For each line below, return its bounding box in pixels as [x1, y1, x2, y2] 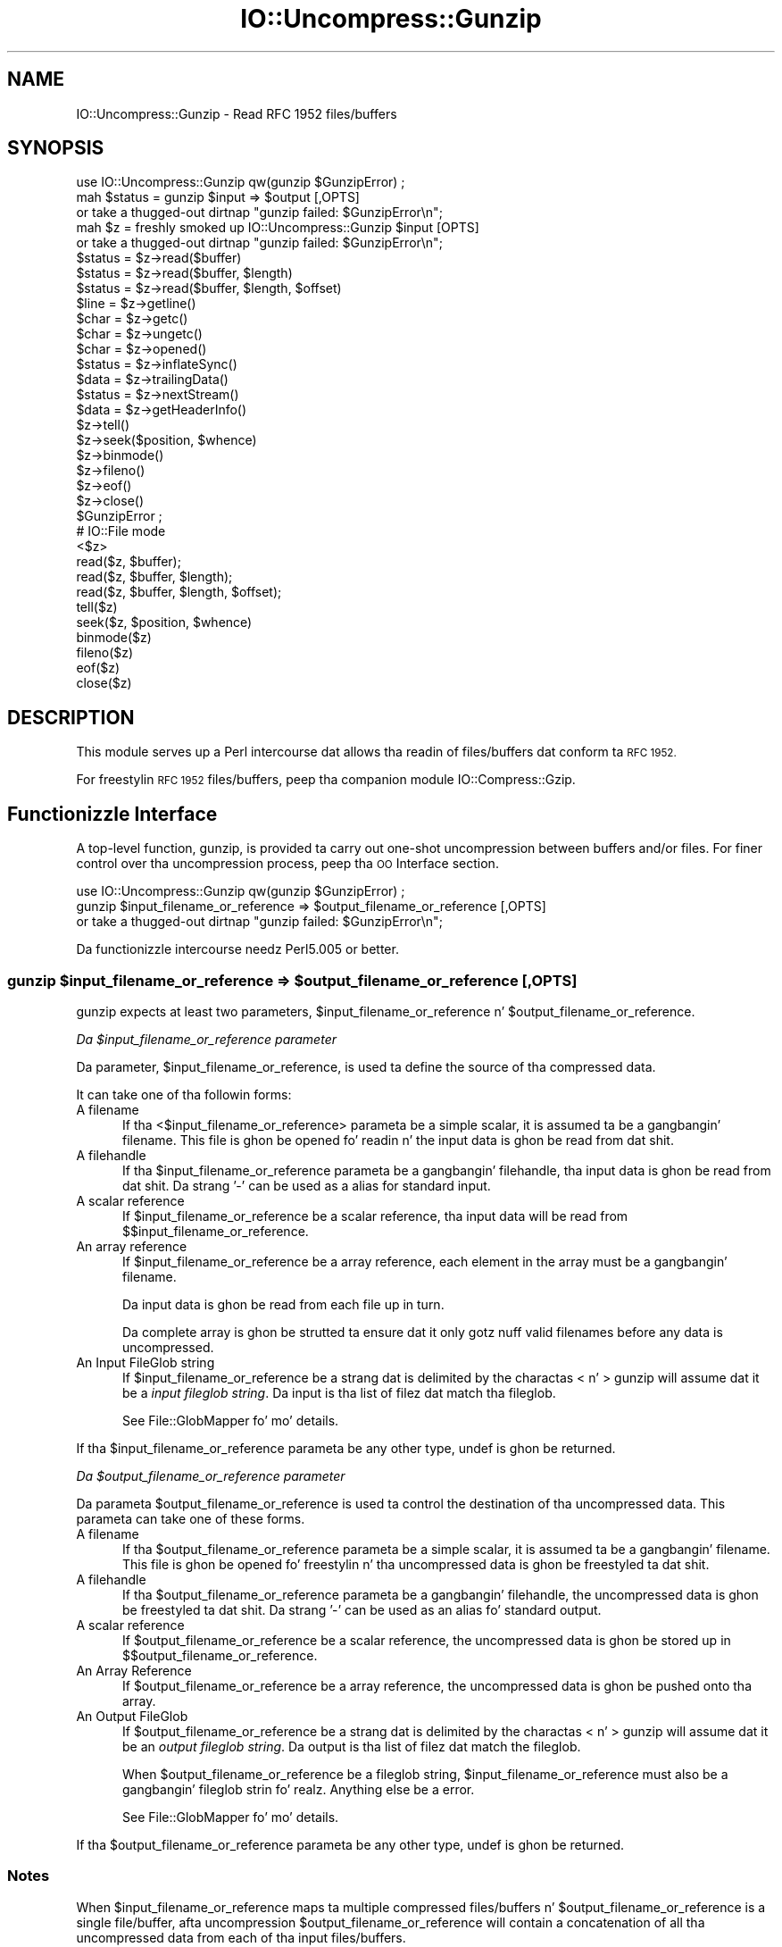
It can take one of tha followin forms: [76, 1086, 292, 1102]
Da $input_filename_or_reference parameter [76, 1031, 337, 1047]
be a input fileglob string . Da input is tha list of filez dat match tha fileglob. [122, 1384, 556, 1400]
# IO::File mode [76, 523, 166, 539]
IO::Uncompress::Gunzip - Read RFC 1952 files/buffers [76, 105, 397, 121]
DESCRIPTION [7, 706, 135, 729]
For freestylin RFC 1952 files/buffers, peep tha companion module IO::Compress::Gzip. [76, 772, 576, 788]
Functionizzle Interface [7, 802, 218, 825]
